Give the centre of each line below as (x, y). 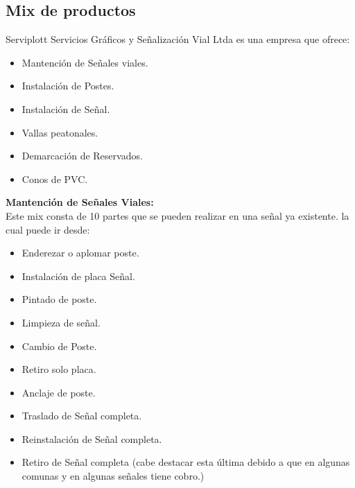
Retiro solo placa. (59, 369)
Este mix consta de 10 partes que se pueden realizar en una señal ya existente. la (177, 215)
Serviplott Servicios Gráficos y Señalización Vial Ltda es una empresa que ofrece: (178, 39)
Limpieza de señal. (61, 322)
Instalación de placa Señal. (78, 276)
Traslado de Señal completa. (82, 416)
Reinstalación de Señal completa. (92, 438)
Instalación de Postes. (68, 86)
